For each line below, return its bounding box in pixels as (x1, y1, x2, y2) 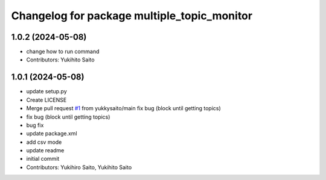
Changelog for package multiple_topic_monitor (11, 9, 253, 22)
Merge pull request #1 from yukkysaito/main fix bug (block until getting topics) (26, 105, 222, 112)
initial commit (26, 155, 60, 163)
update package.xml (26, 130, 78, 137)
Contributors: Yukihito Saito (26, 56, 95, 63)
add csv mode (26, 138, 62, 146)
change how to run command (26, 48, 100, 55)
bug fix (26, 121, 44, 129)
